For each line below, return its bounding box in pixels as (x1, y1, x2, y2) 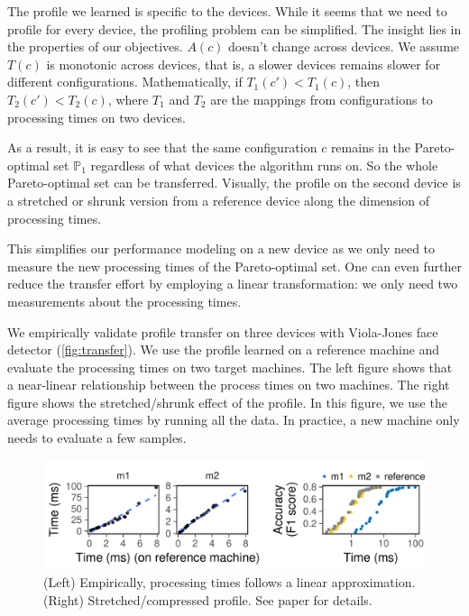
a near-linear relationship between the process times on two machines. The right (7, 375, 450, 394)
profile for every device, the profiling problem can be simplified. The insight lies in (7, 19, 462, 38)
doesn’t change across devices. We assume (228, 37, 460, 56)
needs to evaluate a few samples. (7, 428, 187, 447)
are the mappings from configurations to (210, 89, 433, 108)
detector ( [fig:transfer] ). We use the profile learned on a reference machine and (7, 340, 440, 359)
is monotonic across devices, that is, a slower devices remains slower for (46, 54, 441, 73)
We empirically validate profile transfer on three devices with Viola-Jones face (7, 322, 438, 341)
